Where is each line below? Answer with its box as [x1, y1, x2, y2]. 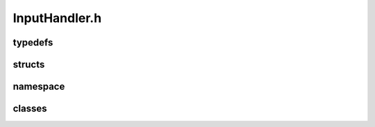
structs [12, 59, 45, 70]
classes [12, 103, 48, 115]
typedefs [12, 37, 53, 48]
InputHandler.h [12, 10, 102, 26]
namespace [12, 81, 65, 92]
